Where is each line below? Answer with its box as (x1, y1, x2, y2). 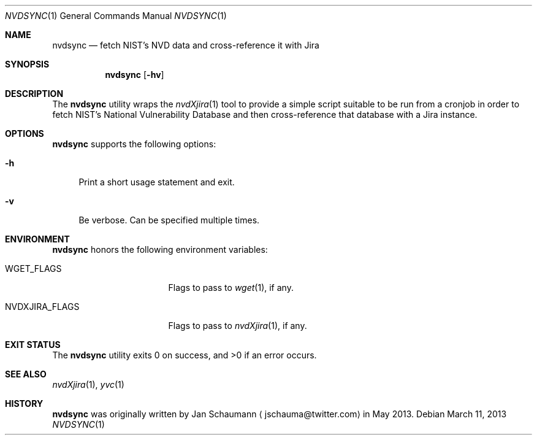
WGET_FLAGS (5, 263, 62, 274)
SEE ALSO (5, 369, 47, 379)
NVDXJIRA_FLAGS (5, 301, 80, 312)
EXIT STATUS (5, 339, 61, 350)
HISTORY (5, 398, 44, 409)
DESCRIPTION (5, 88, 64, 99)
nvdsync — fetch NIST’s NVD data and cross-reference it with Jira (52, 40, 319, 50)
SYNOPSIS (5, 59, 50, 69)
